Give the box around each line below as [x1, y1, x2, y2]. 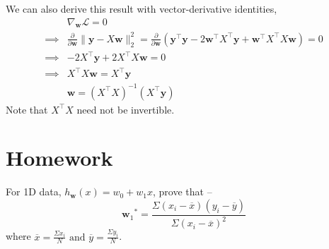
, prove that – [153, 184, 212, 199]
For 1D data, [6, 184, 62, 199]
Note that [6, 102, 48, 116]
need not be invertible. [76, 102, 175, 116]
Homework [6, 143, 113, 172]
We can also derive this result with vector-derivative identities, [6, 1, 277, 16]
